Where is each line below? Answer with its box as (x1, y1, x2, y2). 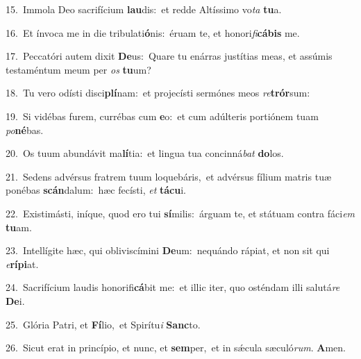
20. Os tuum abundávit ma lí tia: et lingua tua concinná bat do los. (6, 146, 284, 160)
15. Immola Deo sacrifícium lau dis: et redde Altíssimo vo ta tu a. (6, 2, 282, 16)
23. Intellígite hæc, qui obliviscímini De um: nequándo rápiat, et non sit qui (6, 243, 330, 258)
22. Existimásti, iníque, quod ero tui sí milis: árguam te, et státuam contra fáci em (6, 206, 355, 220)
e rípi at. (6, 256, 39, 271)
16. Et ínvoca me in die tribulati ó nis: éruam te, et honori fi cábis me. (6, 25, 300, 40)
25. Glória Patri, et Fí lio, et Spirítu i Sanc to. (6, 317, 201, 331)
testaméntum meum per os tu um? (6, 62, 151, 76)
